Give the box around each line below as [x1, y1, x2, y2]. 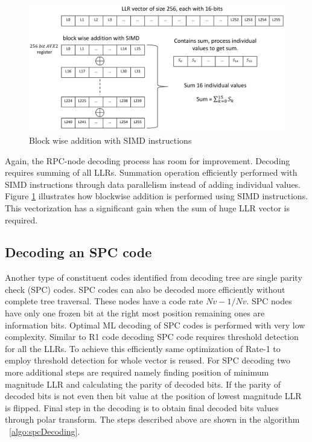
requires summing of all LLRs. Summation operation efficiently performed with [5, 166, 298, 179]
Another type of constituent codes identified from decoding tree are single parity [5, 271, 302, 284]
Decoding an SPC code [5, 243, 152, 261]
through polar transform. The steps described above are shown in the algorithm [5, 413, 300, 426]
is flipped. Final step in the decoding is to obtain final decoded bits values [5, 401, 279, 414]
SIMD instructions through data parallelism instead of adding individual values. [5, 178, 301, 190]
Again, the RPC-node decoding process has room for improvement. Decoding [5, 154, 290, 167]
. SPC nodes [246, 295, 292, 307]
